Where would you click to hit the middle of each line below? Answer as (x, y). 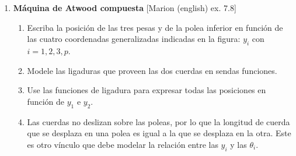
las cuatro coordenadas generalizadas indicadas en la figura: (134, 39)
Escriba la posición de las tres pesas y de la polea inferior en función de (155, 27)
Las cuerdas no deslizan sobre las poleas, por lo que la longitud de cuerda (159, 121)
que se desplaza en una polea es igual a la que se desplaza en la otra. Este (159, 133)
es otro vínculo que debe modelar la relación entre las (123, 144)
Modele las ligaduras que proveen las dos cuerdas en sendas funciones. (152, 70)
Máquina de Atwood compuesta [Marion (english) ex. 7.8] (125, 8)
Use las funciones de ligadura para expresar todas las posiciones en (147, 90)
